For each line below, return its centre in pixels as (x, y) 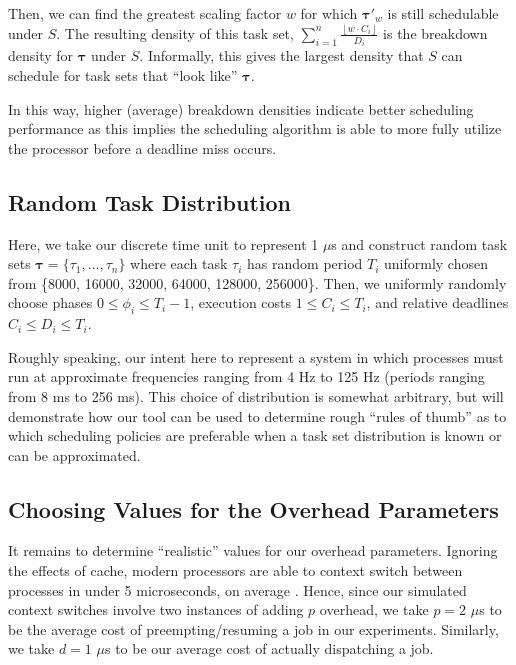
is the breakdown (435, 32)
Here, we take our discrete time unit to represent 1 (163, 243)
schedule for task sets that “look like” (123, 74)
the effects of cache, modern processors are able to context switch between (235, 570)
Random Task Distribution (149, 201)
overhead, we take (374, 609)
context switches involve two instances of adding (156, 609)
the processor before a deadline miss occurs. (142, 147)
